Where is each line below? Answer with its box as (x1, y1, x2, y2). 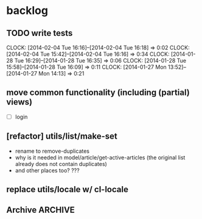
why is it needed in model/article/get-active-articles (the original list (15, 153, 186, 161)
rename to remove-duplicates (15, 147, 90, 155)
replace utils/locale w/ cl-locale (6, 184, 129, 195)
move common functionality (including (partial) (6, 88, 190, 98)
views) (6, 97, 33, 107)
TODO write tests (6, 28, 73, 38)
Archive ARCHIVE (6, 205, 75, 215)
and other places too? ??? (15, 167, 80, 174)
